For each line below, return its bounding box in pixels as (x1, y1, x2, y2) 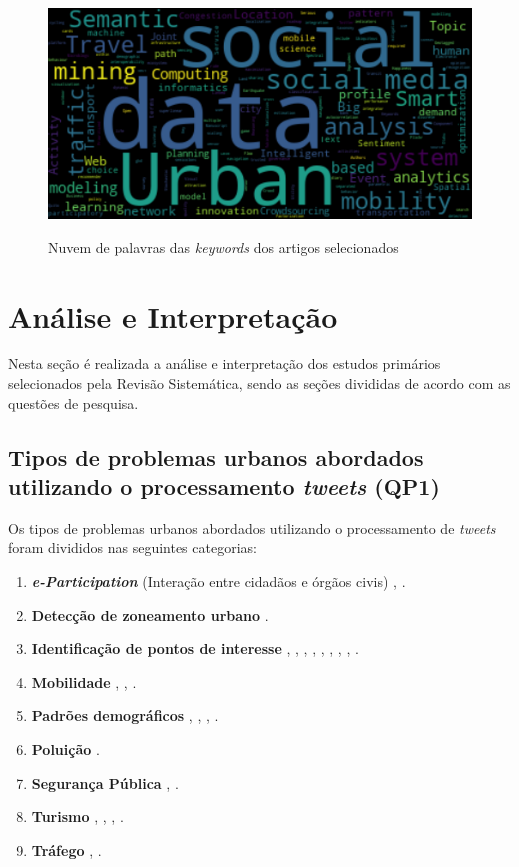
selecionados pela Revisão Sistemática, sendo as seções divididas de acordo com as (8, 373, 511, 394)
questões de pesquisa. (8, 392, 139, 413)
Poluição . (31, 738, 100, 759)
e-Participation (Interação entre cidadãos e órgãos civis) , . (31, 571, 406, 592)
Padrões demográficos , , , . (31, 705, 219, 726)
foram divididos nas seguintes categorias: (8, 537, 257, 558)
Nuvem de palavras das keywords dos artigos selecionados (48, 236, 399, 257)
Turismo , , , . (31, 806, 124, 827)
